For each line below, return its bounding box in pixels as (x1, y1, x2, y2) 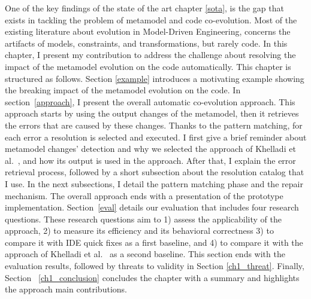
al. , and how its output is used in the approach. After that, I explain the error (5, 154, 296, 166)
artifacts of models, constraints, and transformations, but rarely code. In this (5, 36, 288, 49)
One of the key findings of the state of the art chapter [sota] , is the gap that (5, 2, 284, 14)
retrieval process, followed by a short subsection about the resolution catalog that (5, 166, 304, 178)
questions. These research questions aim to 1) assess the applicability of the (5, 212, 282, 225)
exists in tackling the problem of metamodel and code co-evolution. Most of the (5, 13, 297, 26)
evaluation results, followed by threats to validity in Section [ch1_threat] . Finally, (5, 260, 304, 272)
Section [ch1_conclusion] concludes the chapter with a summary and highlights (5, 271, 300, 283)
